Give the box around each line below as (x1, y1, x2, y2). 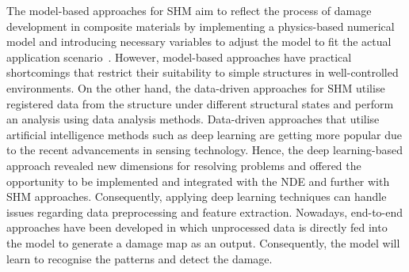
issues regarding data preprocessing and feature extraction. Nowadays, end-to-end (6, 203, 403, 220)
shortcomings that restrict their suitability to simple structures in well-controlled (6, 64, 399, 81)
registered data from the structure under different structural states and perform (6, 95, 394, 111)
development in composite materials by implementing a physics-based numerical (6, 17, 395, 34)
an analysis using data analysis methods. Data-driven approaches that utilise (6, 111, 380, 127)
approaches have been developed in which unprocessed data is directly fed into (6, 219, 388, 236)
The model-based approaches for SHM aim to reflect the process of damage (6, 2, 372, 18)
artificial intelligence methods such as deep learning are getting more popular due (6, 126, 402, 142)
